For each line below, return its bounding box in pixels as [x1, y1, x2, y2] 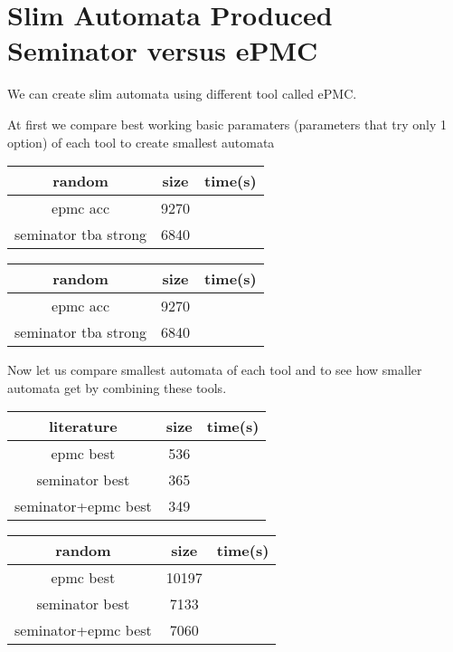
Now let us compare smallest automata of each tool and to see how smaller [7, 360, 422, 379]
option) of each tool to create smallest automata [7, 132, 275, 151]
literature [49, 416, 118, 437]
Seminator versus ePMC [7, 32, 318, 69]
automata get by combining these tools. [7, 378, 227, 397]
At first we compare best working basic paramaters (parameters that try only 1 [7, 114, 447, 133]
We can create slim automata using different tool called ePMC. [7, 84, 357, 103]
